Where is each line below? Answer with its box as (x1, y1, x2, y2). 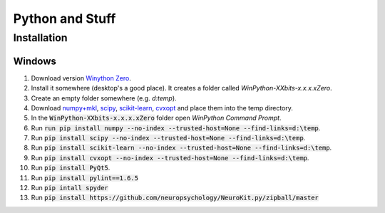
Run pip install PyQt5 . (31, 164, 111, 172)
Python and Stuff (13, 11, 116, 26)
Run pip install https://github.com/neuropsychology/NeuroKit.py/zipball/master (31, 193, 319, 202)
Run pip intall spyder (31, 184, 108, 192)
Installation (13, 31, 68, 44)
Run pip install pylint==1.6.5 (31, 173, 139, 182)
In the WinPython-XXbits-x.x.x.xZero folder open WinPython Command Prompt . (31, 114, 282, 123)
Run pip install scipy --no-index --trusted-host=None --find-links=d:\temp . (31, 134, 306, 142)
